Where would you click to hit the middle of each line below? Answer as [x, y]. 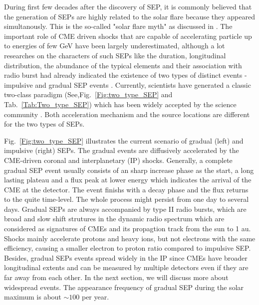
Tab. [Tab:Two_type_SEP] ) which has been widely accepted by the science [120, 104]
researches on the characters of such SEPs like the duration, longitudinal [115, 55]
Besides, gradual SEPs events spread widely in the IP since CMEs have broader [126, 257]
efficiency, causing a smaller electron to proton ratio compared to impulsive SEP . [128, 248]
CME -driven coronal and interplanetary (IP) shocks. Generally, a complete [118, 160]
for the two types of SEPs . [44, 124]
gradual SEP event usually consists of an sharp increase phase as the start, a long [129, 170]
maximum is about [33, 297]
